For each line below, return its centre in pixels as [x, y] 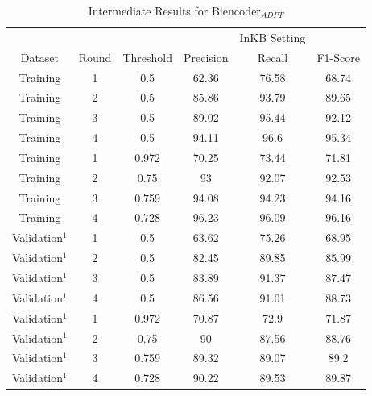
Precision [206, 57]
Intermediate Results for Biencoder [174, 10]
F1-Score [338, 57]
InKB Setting [273, 37]
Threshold [147, 57]
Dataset [40, 57]
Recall [273, 57]
